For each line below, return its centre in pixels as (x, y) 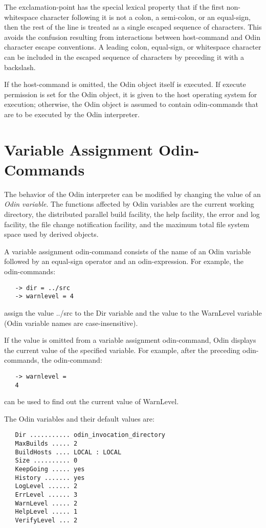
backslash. (20, 67)
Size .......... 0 (46, 461)
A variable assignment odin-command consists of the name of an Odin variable (128, 251)
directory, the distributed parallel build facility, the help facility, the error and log (132, 214)
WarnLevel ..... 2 (46, 503)
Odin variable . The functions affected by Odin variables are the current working (129, 204)
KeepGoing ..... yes (50, 469)
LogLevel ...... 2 (46, 486)
